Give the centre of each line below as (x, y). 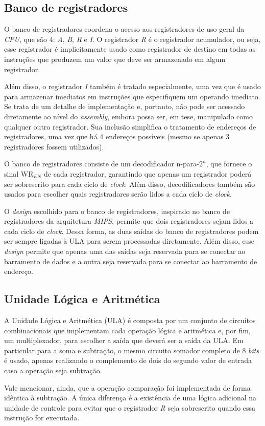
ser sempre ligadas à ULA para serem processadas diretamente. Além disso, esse (129, 241)
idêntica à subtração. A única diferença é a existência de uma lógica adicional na (130, 398)
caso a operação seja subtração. (53, 370)
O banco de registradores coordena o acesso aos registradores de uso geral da (124, 29)
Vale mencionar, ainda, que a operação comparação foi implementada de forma (127, 387)
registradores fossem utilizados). (54, 146)
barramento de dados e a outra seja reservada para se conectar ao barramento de (131, 261)
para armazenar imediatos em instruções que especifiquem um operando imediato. (132, 96)
